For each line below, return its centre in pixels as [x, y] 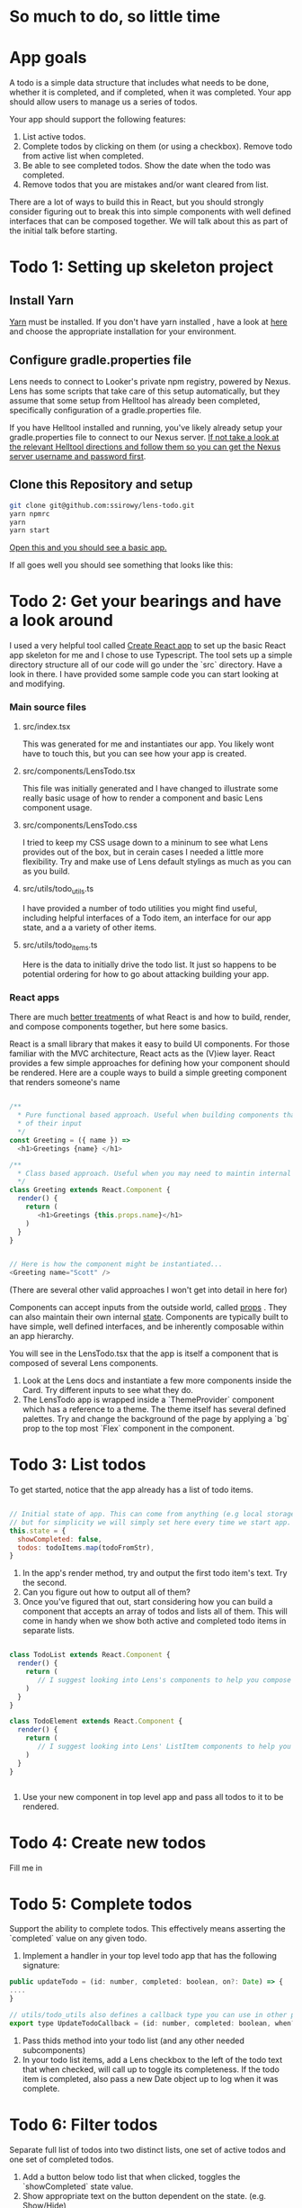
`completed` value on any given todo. [78, 1939]
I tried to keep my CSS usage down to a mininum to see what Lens [145, 843]
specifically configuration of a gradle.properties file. [106, 410]
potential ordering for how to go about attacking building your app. [146, 974]
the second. [44, 1583]
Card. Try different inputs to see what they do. [107, 1390]
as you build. [46, 872]
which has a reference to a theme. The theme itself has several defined [154, 1409]
